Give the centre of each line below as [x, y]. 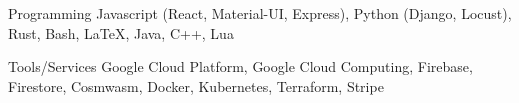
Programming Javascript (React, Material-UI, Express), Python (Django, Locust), [260, 13]
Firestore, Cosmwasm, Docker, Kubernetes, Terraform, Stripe [196, 85]
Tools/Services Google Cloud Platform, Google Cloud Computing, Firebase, [240, 66]
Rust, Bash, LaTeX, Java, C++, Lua [121, 32]
